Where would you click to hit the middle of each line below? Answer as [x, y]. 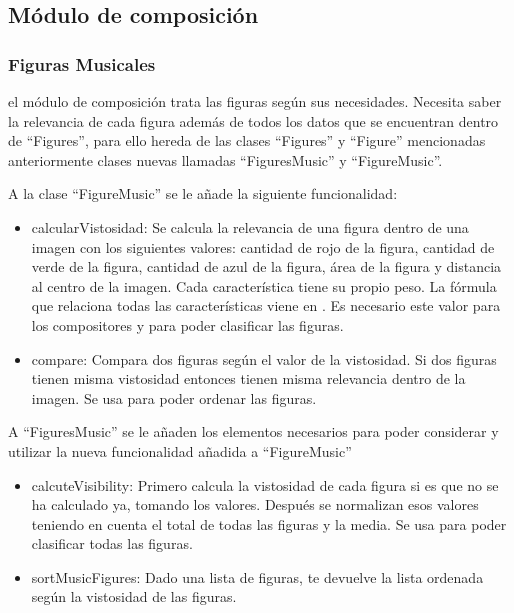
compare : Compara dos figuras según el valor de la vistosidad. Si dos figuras [264, 358]
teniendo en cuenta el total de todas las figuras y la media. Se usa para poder [269, 523]
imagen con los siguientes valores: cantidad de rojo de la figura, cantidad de [263, 246]
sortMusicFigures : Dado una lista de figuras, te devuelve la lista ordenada [257, 576]
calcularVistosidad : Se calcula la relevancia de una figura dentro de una [250, 226]
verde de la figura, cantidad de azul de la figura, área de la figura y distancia [266, 266]
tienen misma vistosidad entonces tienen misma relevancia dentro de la [248, 378]
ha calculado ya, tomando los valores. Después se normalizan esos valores [255, 504]
